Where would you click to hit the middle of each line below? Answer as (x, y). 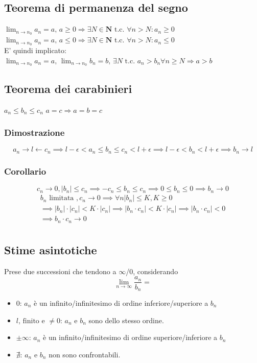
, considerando (156, 271)
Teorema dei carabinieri (68, 88)
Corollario (25, 171)
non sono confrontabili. (85, 354)
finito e (34, 321)
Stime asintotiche (51, 250)
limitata (62, 198)
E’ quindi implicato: (35, 50)
